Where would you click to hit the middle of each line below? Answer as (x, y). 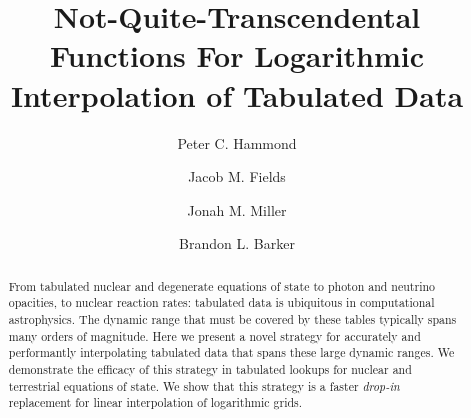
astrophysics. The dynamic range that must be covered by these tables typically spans (232, 318)
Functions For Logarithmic (237, 55)
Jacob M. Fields (237, 176)
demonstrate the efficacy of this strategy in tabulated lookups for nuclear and (210, 368)
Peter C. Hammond (237, 142)
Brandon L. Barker (237, 243)
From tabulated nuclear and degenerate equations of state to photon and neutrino (222, 285)
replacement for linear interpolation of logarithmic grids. (155, 402)
